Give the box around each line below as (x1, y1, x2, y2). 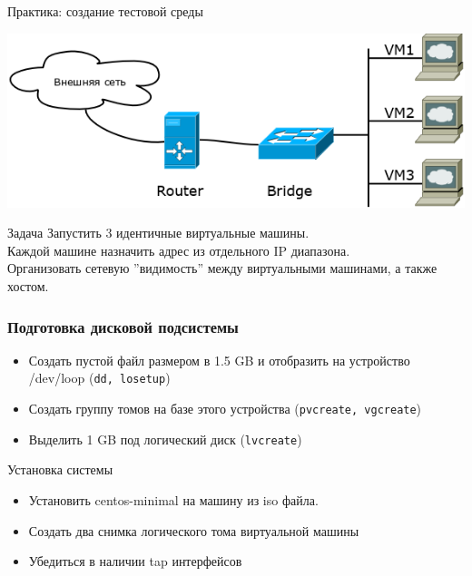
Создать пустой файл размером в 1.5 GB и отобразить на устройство (28, 350, 410, 369)
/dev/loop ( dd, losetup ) (28, 368, 171, 387)
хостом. (7, 277, 49, 295)
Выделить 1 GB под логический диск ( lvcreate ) (28, 429, 302, 448)
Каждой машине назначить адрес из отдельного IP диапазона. (7, 240, 350, 259)
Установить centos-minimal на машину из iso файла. (28, 490, 319, 509)
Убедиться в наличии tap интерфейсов (28, 552, 242, 571)
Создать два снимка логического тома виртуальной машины (28, 521, 359, 540)
